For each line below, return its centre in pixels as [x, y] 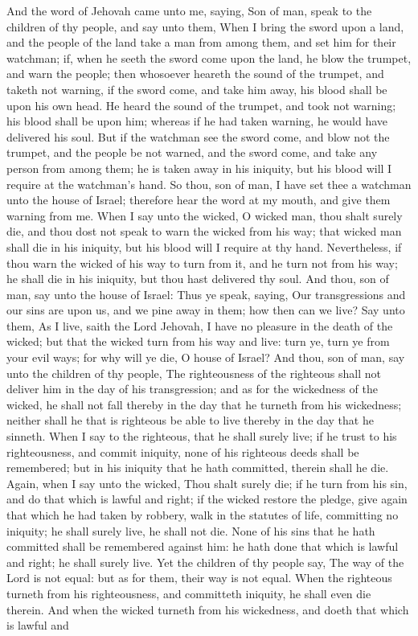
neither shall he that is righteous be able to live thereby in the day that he [190, 420]
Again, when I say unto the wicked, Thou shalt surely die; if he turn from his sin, [207, 483]
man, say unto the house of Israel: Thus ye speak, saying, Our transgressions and [206, 294]
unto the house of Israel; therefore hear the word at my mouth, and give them [199, 200]
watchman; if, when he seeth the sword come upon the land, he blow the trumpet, [209, 57]
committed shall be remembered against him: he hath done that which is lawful [203, 546]
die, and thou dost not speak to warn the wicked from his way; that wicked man [204, 231]
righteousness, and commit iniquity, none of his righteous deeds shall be [183, 451]
